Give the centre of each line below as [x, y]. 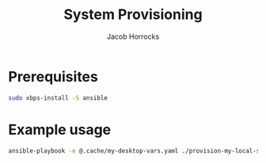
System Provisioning [133, 15]
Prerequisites [53, 76]
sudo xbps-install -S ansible [58, 98]
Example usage [60, 129]
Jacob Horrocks [133, 36]
